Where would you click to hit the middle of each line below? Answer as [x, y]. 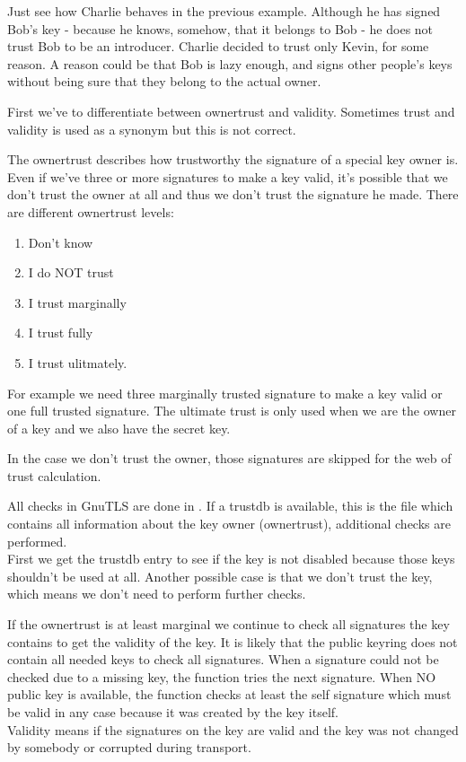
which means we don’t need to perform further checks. [157, 594]
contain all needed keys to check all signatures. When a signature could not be [223, 659]
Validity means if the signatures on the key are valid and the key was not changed [233, 729]
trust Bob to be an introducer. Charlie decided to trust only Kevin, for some [218, 46]
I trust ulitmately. [78, 362]
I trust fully [61, 333]
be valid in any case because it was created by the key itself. [173, 712]
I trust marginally [77, 302]
